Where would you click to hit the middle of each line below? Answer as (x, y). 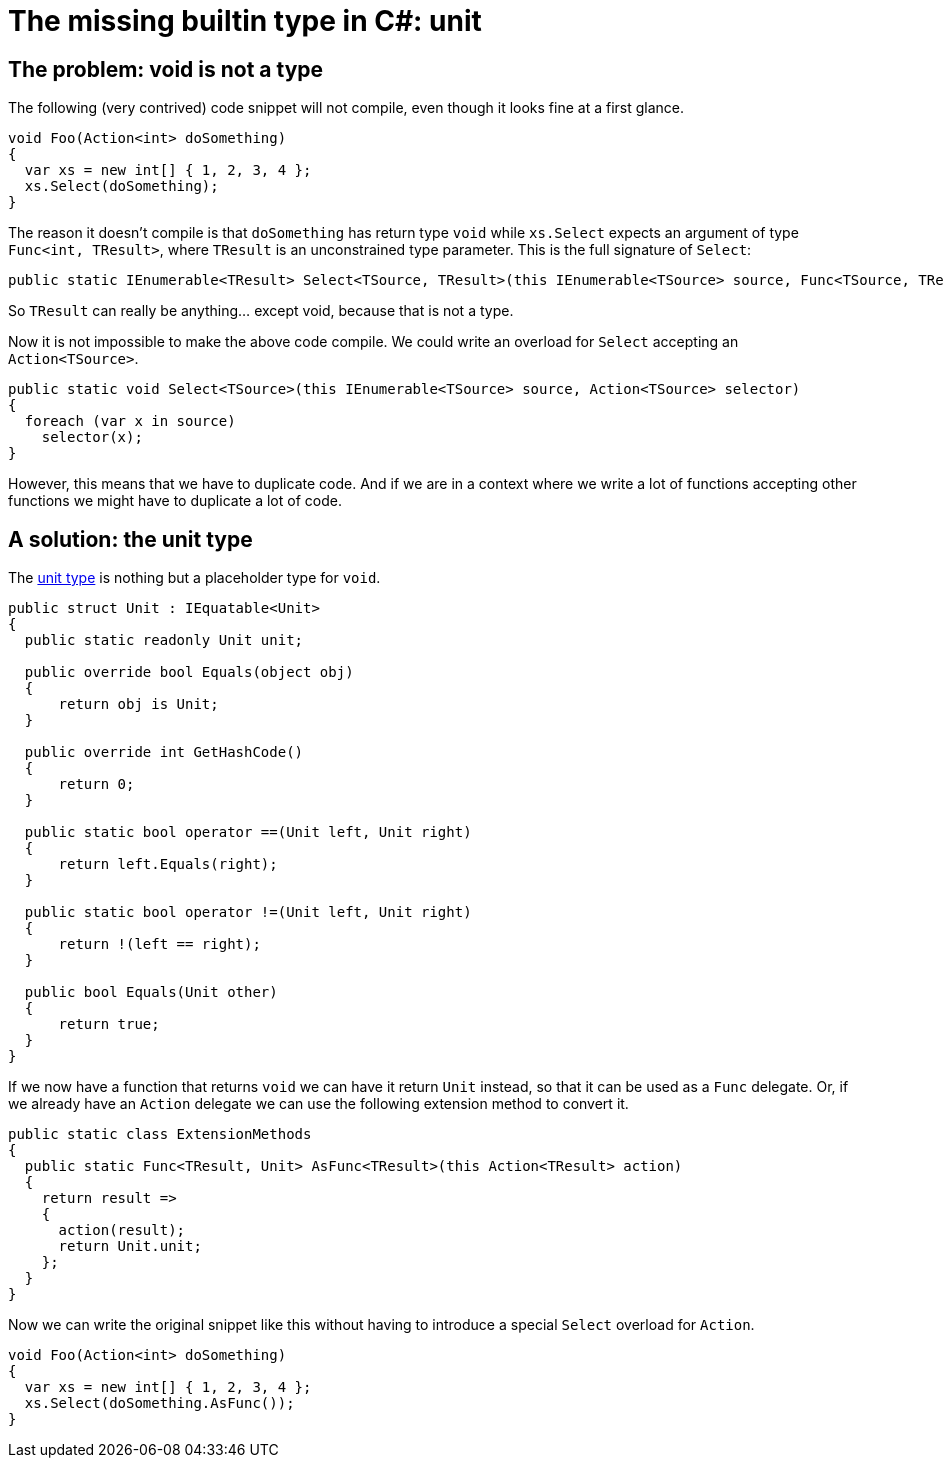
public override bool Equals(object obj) (189, 672)
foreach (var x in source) (130, 421)
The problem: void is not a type (166, 69)
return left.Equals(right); (168, 864)
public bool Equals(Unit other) (151, 992)
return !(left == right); (159, 944)
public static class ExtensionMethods (160, 1134)
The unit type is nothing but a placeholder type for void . (194, 578)
